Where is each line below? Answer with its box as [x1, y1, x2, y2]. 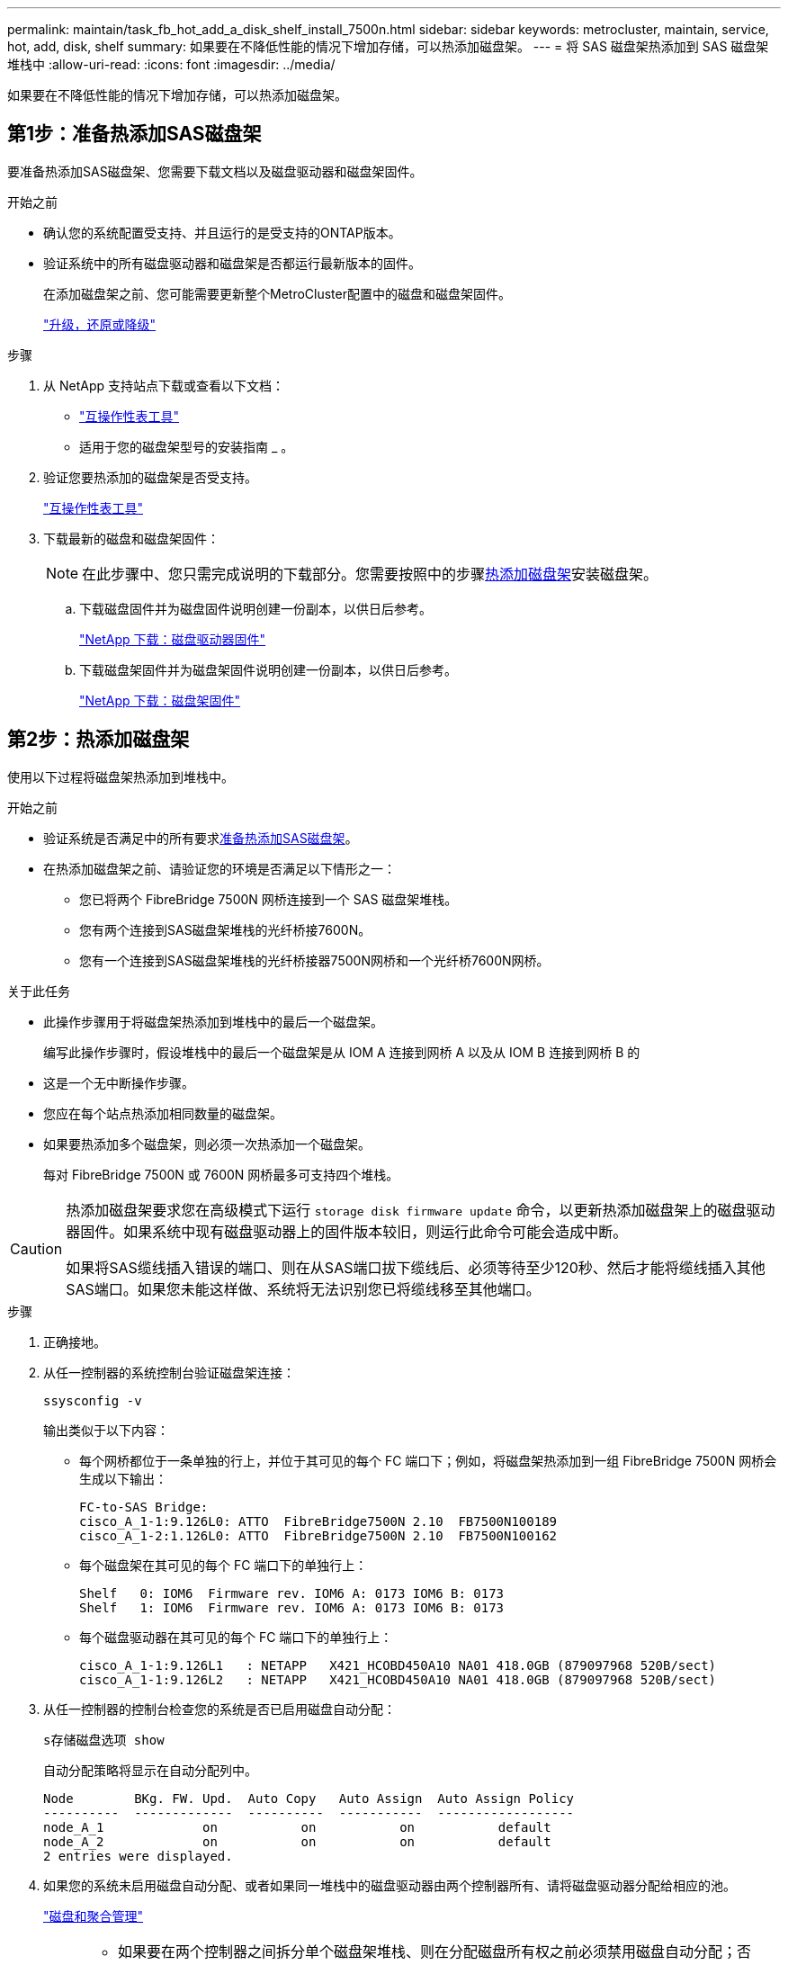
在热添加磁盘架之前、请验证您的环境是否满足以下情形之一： [43, 860, 396, 876]
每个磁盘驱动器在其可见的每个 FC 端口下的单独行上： [79, 1629, 393, 1645]
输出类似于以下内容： [43, 1422, 169, 1438]
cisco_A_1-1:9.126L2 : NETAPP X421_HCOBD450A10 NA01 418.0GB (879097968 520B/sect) [79, 1672, 717, 1687]
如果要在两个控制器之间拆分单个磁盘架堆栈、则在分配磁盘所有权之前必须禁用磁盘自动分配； [118, 1942, 738, 1961]
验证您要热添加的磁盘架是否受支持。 [43, 469, 257, 485]
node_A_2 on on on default [43, 1834, 551, 1849]
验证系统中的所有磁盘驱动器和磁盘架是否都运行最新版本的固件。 [43, 255, 421, 271]
